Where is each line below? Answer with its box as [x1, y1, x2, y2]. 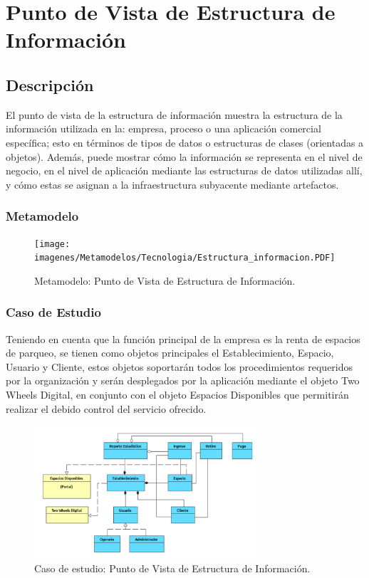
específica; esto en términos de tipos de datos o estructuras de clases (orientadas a [6, 135, 364, 149]
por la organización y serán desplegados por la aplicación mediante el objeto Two [6, 373, 360, 388]
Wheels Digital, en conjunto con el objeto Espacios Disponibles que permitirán [6, 387, 349, 402]
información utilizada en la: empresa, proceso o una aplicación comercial [6, 121, 321, 136]
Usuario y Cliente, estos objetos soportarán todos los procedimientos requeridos [6, 359, 353, 374]
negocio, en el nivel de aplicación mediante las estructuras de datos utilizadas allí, [6, 163, 363, 178]
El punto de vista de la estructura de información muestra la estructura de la [6, 107, 343, 122]
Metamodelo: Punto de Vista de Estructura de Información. [34, 273, 296, 288]
